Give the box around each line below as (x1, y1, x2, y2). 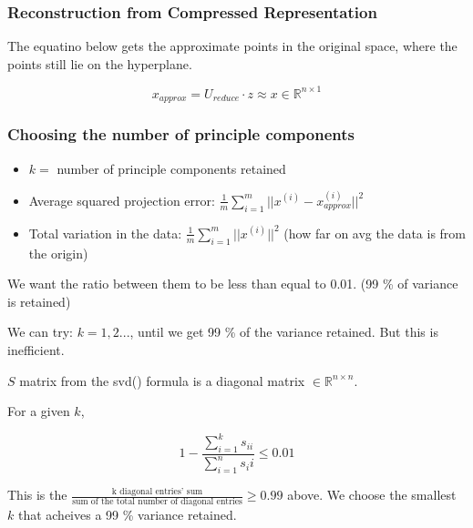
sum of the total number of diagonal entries (72, 497, 242, 507)
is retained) (7, 291, 71, 310)
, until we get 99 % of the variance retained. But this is (129, 322, 438, 341)
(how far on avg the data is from (283, 223, 466, 242)
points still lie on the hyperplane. (7, 54, 192, 73)
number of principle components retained (57, 158, 286, 178)
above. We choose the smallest (287, 485, 457, 504)
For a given (7, 401, 70, 421)
